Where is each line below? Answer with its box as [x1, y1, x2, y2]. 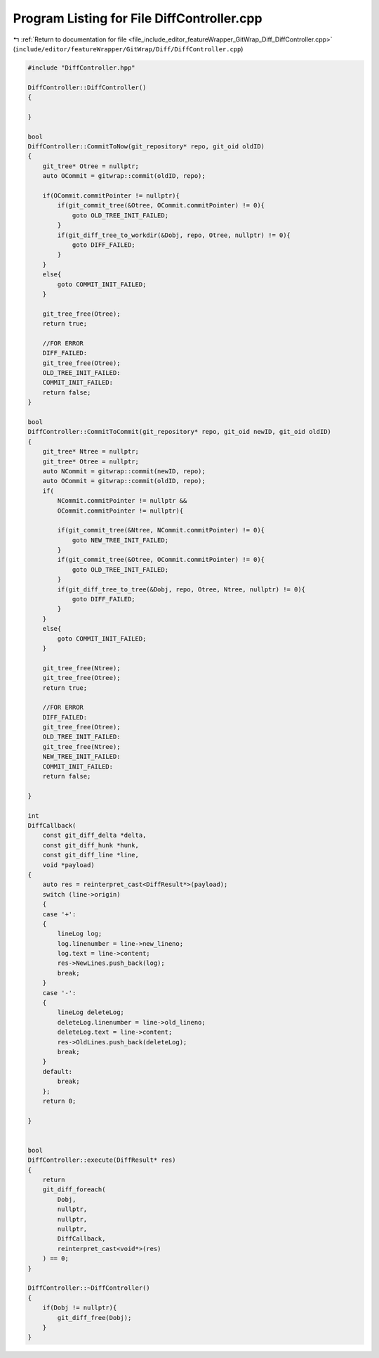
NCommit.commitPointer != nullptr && [57, 497, 187, 505]
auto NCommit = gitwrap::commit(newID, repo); [42, 467, 206, 475]
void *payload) [42, 861, 95, 869]
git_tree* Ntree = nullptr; [42, 447, 140, 456]
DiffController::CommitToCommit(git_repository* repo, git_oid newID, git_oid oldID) [27, 428, 331, 436]
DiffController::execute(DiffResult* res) [27, 1156, 176, 1164]
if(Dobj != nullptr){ [42, 1304, 117, 1312]
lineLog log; [57, 930, 102, 938]
